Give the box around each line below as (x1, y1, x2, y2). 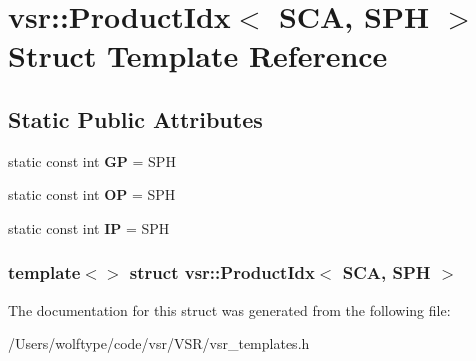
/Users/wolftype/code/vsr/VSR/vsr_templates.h (8, 333, 310, 354)
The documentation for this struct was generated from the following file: (8, 299, 451, 320)
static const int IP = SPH (8, 217, 170, 238)
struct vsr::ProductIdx (129, 260, 315, 285)
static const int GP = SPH (8, 150, 176, 171)
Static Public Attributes (8, 103, 263, 134)
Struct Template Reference (8, 35, 388, 76)
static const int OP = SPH (8, 184, 176, 205)
